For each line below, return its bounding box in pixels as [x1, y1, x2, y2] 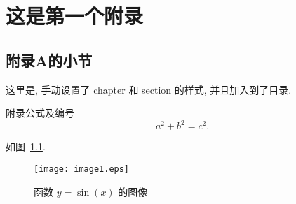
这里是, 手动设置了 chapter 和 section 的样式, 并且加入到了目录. [6, 82, 292, 96]
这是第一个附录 [6, 1, 144, 30]
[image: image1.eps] [34, 163, 130, 174]
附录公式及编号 [6, 105, 74, 120]
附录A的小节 [6, 49, 93, 71]
